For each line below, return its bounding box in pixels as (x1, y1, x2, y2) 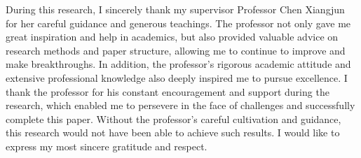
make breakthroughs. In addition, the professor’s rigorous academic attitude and (6, 57, 351, 71)
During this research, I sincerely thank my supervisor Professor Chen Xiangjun (6, 2, 345, 16)
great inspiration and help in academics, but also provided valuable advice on (6, 29, 339, 44)
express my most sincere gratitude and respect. (6, 138, 207, 153)
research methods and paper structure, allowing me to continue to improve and (6, 43, 346, 57)
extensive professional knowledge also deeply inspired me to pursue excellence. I (6, 70, 348, 85)
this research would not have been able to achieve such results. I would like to (6, 125, 340, 140)
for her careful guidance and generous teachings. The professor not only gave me (6, 15, 351, 30)
